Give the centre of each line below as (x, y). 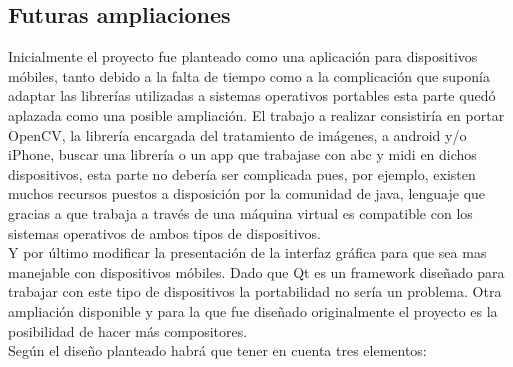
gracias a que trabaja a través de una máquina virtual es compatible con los (240, 212)
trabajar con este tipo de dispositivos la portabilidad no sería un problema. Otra (255, 291)
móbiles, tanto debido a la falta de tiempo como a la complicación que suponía (249, 75)
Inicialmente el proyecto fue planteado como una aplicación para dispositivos (243, 56)
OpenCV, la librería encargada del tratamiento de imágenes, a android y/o (237, 134)
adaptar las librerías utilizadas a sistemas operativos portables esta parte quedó (252, 95)
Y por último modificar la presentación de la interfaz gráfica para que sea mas (247, 252)
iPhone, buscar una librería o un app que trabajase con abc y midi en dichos (242, 154)
